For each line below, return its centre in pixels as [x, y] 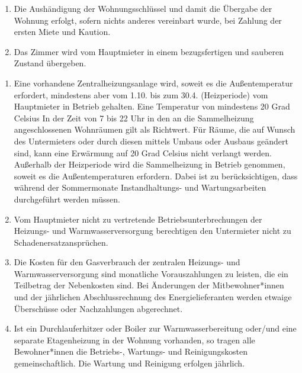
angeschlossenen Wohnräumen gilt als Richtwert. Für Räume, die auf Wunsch [155, 129]
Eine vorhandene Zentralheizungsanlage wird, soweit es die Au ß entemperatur [153, 83]
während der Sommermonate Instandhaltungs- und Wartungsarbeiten [140, 187]
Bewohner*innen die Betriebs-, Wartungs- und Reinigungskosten [131, 351]
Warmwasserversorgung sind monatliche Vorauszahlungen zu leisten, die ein [151, 273]
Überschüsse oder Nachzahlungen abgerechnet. [98, 308]
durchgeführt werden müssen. [67, 199]
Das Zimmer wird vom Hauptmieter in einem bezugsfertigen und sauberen [149, 51]
